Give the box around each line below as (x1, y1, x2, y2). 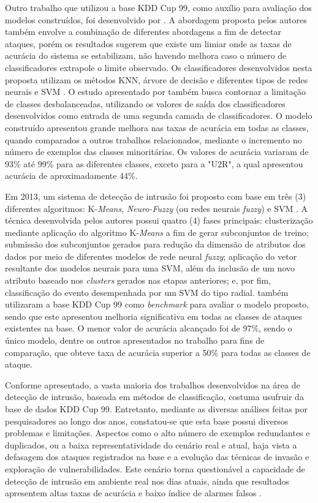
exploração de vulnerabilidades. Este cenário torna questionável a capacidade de (5, 462, 305, 475)
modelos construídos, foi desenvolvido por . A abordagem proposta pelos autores (5, 13, 307, 26)
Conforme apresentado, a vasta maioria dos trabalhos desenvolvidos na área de (5, 378, 300, 391)
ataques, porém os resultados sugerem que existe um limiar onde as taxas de (5, 37, 292, 50)
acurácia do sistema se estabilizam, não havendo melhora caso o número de (5, 49, 287, 62)
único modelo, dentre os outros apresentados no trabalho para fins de (5, 334, 265, 347)
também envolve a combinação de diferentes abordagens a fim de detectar (5, 25, 281, 38)
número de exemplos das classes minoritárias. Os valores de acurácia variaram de (5, 145, 309, 158)
